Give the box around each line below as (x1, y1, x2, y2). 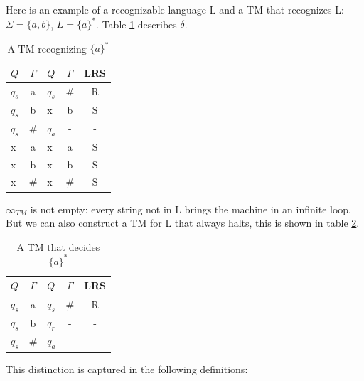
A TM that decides (16, 239, 100, 254)
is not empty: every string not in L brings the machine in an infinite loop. (30, 201, 351, 216)
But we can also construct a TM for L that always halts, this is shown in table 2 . (6, 215, 360, 230)
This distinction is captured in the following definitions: (6, 361, 248, 376)
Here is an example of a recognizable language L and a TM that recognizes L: (6, 2, 344, 16)
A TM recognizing (7, 41, 87, 55)
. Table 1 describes (96, 16, 177, 31)
